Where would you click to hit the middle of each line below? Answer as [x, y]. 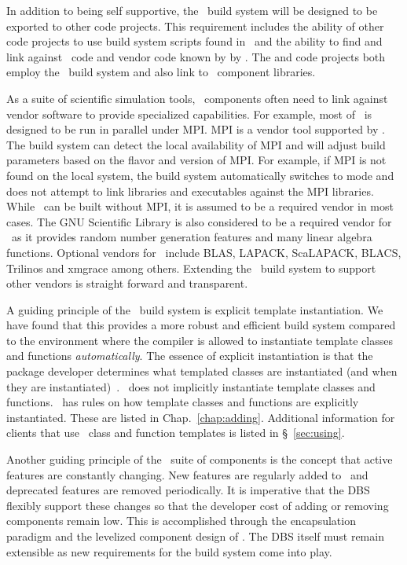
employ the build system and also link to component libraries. [161, 72]
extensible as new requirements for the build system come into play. [169, 551]
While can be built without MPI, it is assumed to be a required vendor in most [200, 206]
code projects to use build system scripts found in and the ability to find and [194, 41]
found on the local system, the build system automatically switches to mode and [200, 175]
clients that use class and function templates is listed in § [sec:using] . [176, 433]
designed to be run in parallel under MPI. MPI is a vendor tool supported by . [196, 129]
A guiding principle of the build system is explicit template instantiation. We [195, 309]
